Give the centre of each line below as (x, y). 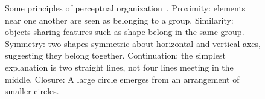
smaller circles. (32, 91)
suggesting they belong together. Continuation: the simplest (115, 55)
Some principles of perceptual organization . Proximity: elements (125, 8)
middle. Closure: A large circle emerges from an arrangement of (122, 79)
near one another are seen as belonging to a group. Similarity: (119, 20)
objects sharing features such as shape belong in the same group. (125, 32)
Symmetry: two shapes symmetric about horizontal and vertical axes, (133, 43)
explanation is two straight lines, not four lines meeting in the (119, 67)
